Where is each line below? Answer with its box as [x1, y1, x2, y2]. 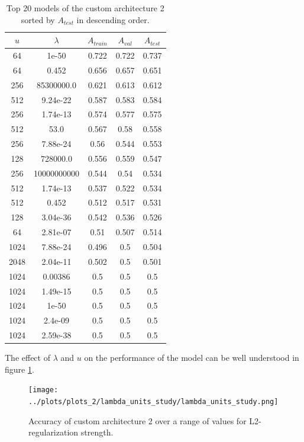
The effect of [5, 351, 50, 364]
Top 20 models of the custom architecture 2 [6, 2, 164, 14]
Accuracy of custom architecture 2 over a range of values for [28, 414, 247, 427]
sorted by [21, 13, 55, 25]
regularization [28, 426, 79, 438]
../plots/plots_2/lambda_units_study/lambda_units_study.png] [28, 398, 279, 406]
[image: [28, 386, 59, 395]
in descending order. [76, 13, 150, 25]
